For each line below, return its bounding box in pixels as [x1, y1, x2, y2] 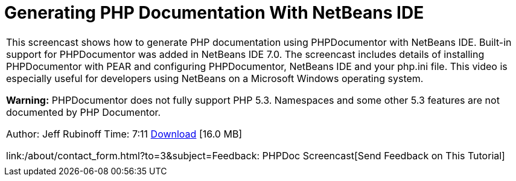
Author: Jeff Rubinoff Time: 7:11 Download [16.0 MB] [6, 127, 243, 140]
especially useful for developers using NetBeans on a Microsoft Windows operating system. [6, 72, 424, 84]
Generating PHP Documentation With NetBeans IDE [4, 2, 424, 23]
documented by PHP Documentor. [6, 106, 161, 118]
